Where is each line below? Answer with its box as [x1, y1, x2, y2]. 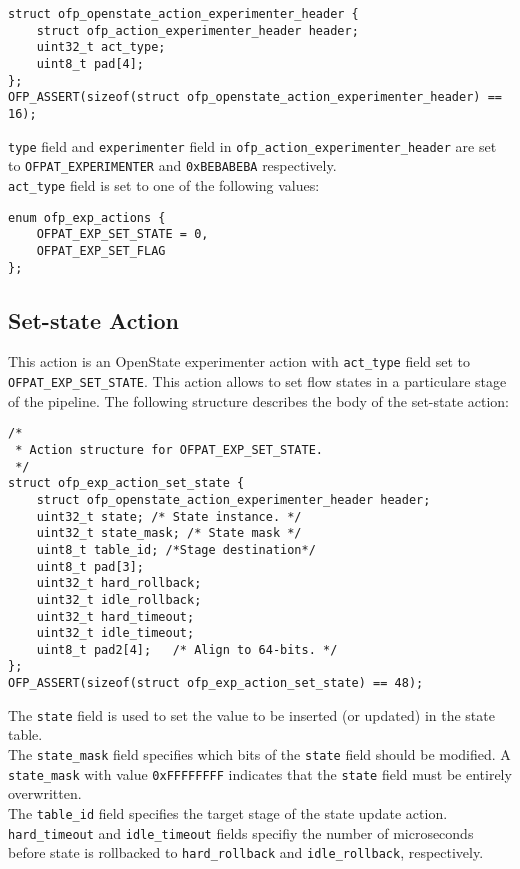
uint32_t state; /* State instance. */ [36, 509, 302, 524]
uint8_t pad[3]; [36, 559, 145, 574]
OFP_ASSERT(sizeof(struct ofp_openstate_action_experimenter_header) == [8, 90, 502, 105]
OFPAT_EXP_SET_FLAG [36, 243, 166, 258]
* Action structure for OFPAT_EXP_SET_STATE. [15, 442, 323, 457]
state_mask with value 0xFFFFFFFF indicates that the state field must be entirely [8, 763, 512, 784]
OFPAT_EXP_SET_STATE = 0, [36, 227, 209, 242]
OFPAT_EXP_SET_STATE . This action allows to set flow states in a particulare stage [8, 371, 507, 392]
